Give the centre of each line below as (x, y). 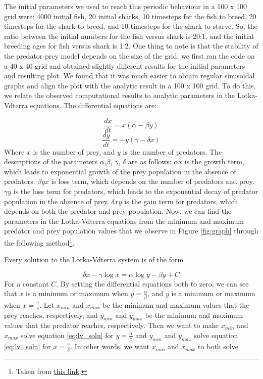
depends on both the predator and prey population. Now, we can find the (118, 211)
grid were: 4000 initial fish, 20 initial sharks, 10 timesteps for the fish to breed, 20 (130, 16)
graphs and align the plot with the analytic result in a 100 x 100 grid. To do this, (130, 85)
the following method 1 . (39, 242)
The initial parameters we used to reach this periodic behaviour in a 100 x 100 (126, 6)
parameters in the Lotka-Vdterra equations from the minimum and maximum (124, 221)
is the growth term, (214, 161)
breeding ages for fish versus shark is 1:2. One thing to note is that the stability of (131, 46)
